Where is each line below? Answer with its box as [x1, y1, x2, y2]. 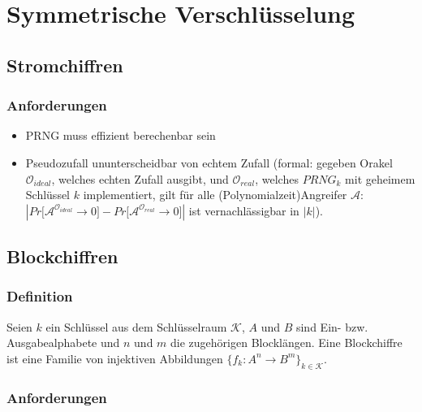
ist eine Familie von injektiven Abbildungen [6, 349, 223, 366]
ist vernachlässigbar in [188, 202, 299, 219]
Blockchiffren [6, 244, 118, 269]
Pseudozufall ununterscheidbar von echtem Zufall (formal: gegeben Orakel [25, 154, 393, 171]
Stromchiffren [6, 52, 123, 77]
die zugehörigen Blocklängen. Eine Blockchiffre [170, 334, 403, 351]
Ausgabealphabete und [6, 334, 120, 351]
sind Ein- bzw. [295, 318, 368, 335]
